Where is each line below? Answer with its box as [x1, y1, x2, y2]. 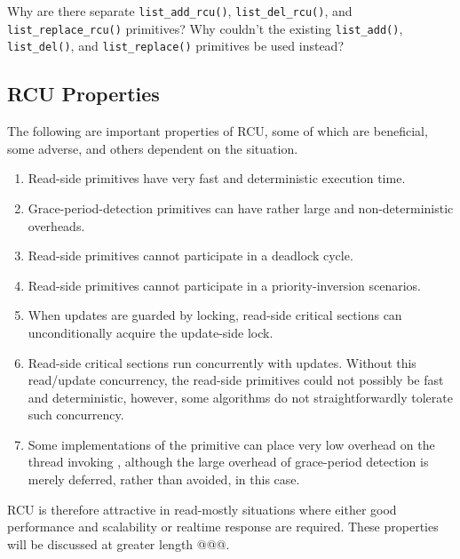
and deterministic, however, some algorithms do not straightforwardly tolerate [28, 387, 453, 406]
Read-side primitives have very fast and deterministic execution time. [28, 169, 406, 188]
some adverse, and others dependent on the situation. [7, 139, 298, 157]
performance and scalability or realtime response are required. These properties [7, 517, 439, 536]
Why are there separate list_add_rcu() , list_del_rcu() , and [7, 2, 353, 20]
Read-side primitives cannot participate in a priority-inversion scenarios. [28, 276, 422, 294]
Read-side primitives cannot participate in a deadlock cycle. [28, 246, 353, 265]
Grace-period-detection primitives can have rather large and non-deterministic [28, 198, 454, 217]
